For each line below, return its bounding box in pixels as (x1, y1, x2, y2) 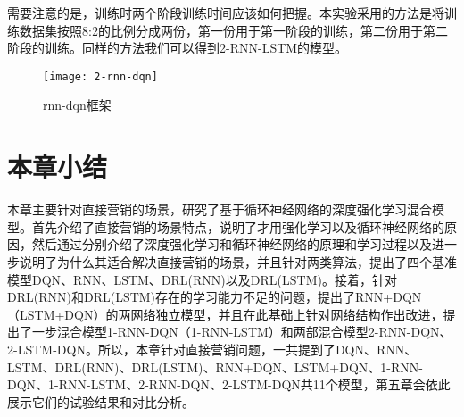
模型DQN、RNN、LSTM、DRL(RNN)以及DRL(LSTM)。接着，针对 (7, 270, 397, 288)
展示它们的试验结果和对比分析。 (7, 392, 195, 411)
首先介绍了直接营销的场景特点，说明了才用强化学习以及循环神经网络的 (31, 217, 444, 236)
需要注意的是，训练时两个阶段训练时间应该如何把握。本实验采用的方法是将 (7, 4, 444, 21)
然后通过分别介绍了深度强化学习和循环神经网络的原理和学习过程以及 (31, 235, 432, 254)
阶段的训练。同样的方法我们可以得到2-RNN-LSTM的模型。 (7, 38, 348, 57)
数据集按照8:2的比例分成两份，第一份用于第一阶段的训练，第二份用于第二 (19, 21, 448, 39)
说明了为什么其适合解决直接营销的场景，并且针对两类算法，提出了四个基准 (19, 252, 457, 271)
